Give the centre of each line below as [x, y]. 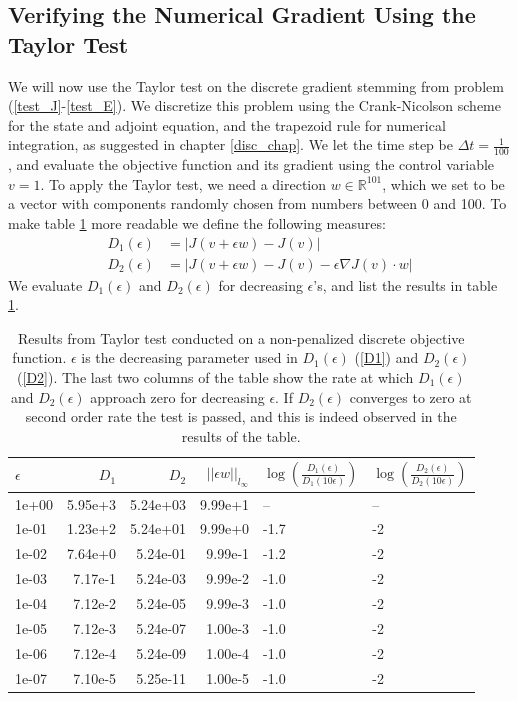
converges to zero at [410, 396]
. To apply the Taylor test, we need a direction [183, 183]
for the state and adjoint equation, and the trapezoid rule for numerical [227, 124]
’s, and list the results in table [405, 284]
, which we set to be [443, 183]
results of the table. [241, 435]
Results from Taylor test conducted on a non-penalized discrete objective [241, 337]
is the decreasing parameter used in [189, 357]
